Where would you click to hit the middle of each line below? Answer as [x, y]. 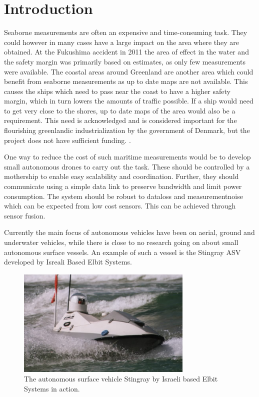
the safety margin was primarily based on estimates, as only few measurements [125, 61]
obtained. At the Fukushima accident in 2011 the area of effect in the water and [126, 52]
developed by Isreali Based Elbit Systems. [68, 262]
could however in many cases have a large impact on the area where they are [122, 42]
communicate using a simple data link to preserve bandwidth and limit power [123, 186]
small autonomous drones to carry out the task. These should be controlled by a [127, 166]
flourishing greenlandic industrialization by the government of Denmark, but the [127, 130]
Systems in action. [52, 388]
